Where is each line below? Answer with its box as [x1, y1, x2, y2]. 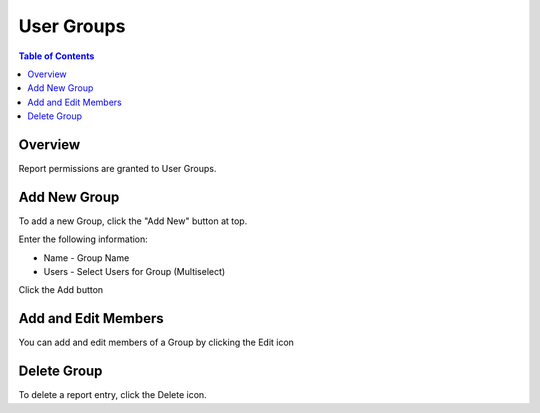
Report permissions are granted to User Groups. [18, 163, 217, 175]
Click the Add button [18, 284, 104, 296]
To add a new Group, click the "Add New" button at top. [18, 215, 248, 227]
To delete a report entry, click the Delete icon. [18, 389, 207, 401]
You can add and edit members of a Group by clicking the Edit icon [18, 336, 295, 349]
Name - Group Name [43, 251, 130, 264]
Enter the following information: [18, 233, 149, 245]
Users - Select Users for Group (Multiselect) [43, 266, 226, 278]
